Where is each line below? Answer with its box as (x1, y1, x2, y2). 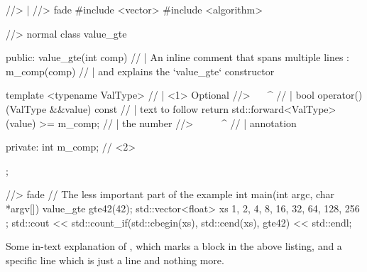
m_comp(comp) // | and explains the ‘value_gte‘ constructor (6, 63, 275, 78)
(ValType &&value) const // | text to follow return (6, 101, 229, 116)
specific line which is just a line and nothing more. (6, 252, 224, 267)
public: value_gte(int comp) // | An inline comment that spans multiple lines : (6, 50, 350, 65)
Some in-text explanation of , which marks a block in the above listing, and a (6, 239, 342, 254)
